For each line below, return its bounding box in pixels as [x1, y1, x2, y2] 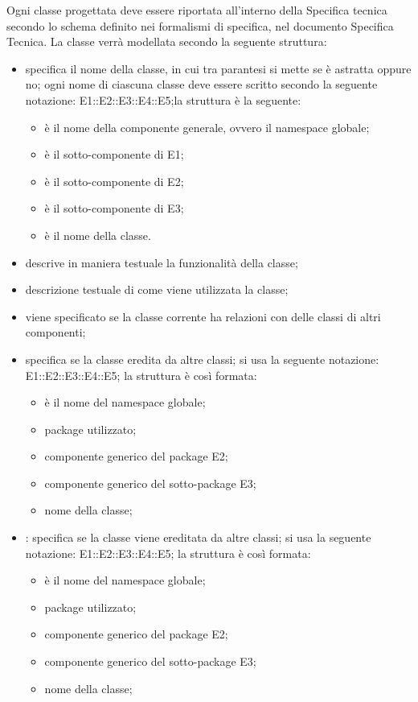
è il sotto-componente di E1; [44, 146, 184, 163]
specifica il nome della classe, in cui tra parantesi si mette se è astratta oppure [25, 60, 412, 76]
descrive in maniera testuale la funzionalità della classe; [25, 254, 298, 270]
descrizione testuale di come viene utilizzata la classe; [25, 281, 289, 298]
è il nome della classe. [44, 226, 151, 243]
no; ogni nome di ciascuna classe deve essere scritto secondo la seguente [25, 76, 378, 93]
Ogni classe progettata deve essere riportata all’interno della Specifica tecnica [6, 2, 387, 18]
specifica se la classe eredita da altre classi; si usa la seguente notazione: [25, 350, 379, 367]
